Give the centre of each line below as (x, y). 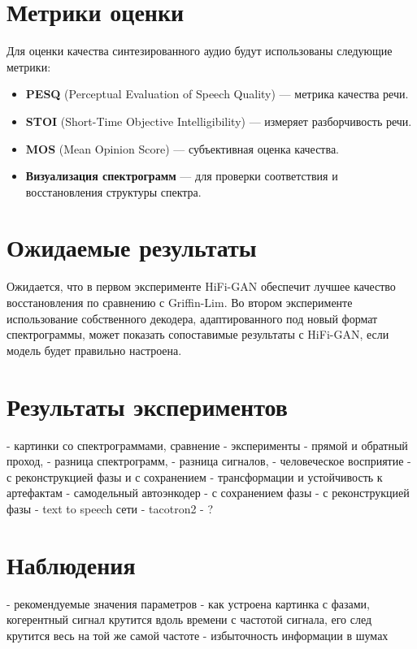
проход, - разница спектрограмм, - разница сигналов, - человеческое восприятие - (209, 461)
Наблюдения (71, 564)
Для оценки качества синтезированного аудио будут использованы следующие (200, 51)
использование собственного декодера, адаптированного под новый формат (192, 318)
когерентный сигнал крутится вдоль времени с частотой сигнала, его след (189, 619)
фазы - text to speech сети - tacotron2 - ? (110, 508)
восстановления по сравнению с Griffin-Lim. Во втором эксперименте (180, 302)
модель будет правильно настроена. (94, 350)
